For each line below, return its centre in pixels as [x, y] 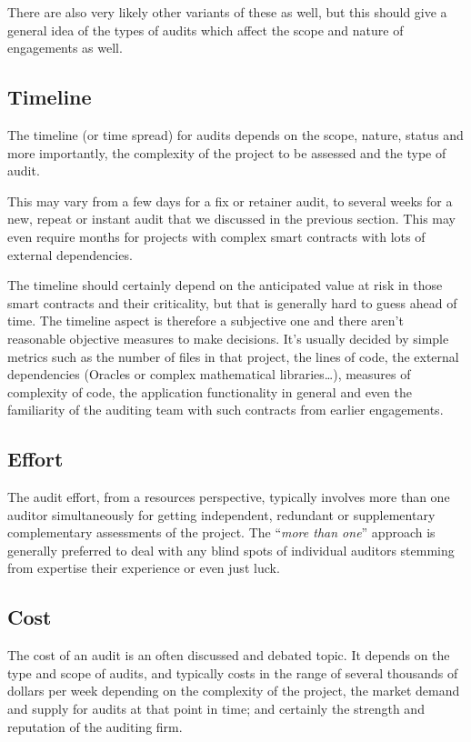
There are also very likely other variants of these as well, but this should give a [227, 12]
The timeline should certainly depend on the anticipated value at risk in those [225, 285]
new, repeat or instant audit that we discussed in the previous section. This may [231, 219]
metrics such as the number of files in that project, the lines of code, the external [233, 356]
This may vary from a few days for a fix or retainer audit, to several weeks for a [230, 201]
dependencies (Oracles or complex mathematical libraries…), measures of [209, 374]
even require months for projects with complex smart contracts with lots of [216, 236]
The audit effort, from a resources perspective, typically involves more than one [229, 497]
